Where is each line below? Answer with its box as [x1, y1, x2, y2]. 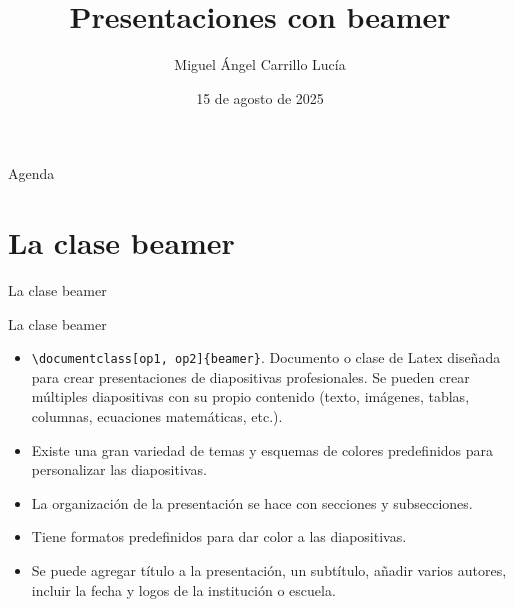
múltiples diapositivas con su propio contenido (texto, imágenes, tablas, [31, 386, 470, 407]
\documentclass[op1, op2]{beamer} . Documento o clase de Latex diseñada [31, 347, 501, 368]
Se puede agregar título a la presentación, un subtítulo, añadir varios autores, [31, 560, 507, 581]
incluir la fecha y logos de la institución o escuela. [31, 579, 336, 600]
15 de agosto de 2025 [196, 87, 324, 108]
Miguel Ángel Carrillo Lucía [174, 54, 346, 75]
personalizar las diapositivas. [31, 459, 207, 480]
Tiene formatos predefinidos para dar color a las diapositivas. [31, 526, 407, 547]
